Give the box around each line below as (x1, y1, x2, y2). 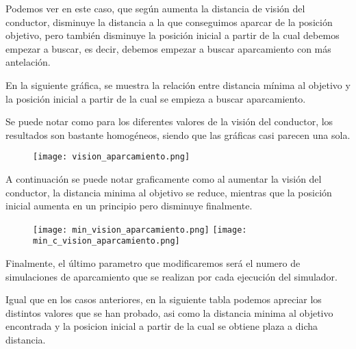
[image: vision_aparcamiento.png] (33, 152, 190, 162)
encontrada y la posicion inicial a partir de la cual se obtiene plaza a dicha (5, 319, 318, 333)
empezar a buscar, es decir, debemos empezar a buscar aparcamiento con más (5, 41, 331, 55)
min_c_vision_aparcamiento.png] (33, 236, 180, 246)
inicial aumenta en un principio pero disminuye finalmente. (5, 198, 253, 213)
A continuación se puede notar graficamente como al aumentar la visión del (5, 172, 322, 185)
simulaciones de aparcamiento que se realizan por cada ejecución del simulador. (5, 269, 338, 283)
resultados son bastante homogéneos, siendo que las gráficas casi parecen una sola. (5, 127, 351, 142)
